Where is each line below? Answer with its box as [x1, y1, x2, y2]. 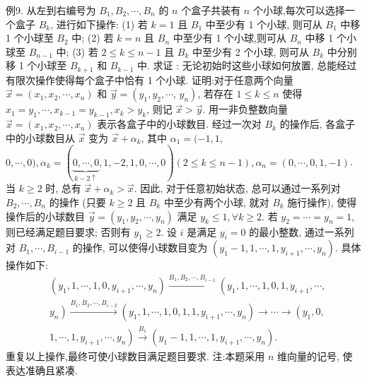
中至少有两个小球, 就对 [163, 194, 269, 209]
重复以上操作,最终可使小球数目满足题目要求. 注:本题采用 [6, 349, 265, 364]
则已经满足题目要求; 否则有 [6, 224, 131, 239]
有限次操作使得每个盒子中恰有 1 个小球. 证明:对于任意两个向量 [6, 72, 293, 87]
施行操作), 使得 [287, 194, 357, 209]
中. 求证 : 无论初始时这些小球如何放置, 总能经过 [136, 58, 357, 73]
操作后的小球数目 [6, 208, 85, 223]
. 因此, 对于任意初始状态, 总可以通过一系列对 [134, 181, 341, 196]
